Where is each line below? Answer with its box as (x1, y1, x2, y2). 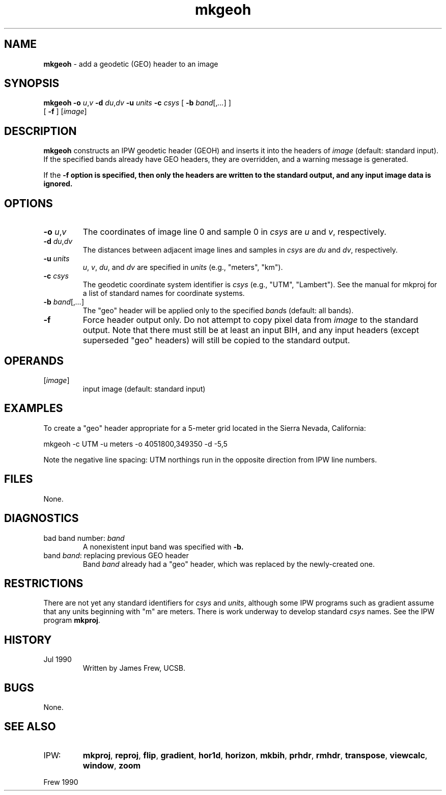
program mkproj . (43, 616, 100, 625)
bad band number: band (43, 533, 125, 542)
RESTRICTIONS (4, 577, 83, 590)
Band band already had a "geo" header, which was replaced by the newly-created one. (82, 559, 375, 568)
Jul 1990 (43, 655, 72, 664)
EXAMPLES (4, 402, 63, 415)
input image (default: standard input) (82, 384, 206, 393)
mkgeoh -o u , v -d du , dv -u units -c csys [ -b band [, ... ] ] (43, 98, 231, 107)
